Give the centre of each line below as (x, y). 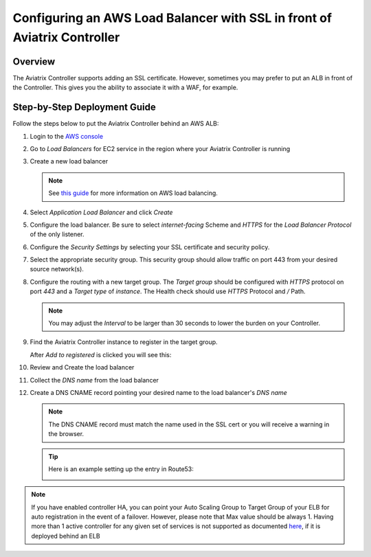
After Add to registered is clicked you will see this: (101, 354)
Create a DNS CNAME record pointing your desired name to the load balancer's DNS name (159, 392)
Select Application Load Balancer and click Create (101, 212)
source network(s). (57, 269)
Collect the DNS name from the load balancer (94, 380)
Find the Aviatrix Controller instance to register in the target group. (124, 342)
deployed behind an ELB (66, 536)
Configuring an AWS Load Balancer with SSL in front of (172, 18)
